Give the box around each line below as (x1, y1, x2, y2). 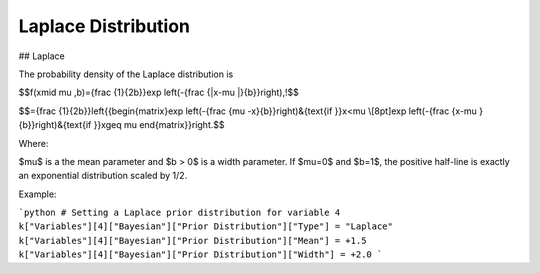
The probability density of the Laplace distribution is (18, 68, 234, 80)
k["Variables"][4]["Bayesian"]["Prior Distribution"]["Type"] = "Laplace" (18, 221, 394, 232)
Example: (18, 188, 57, 200)
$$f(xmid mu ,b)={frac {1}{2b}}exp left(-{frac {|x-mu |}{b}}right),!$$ (18, 86, 299, 99)
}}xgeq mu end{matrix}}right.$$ (93, 119, 225, 131)
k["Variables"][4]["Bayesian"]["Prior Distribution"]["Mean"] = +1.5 (18, 235, 367, 246)
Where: (18, 137, 49, 149)
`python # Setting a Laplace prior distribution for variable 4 (18, 207, 341, 219)
